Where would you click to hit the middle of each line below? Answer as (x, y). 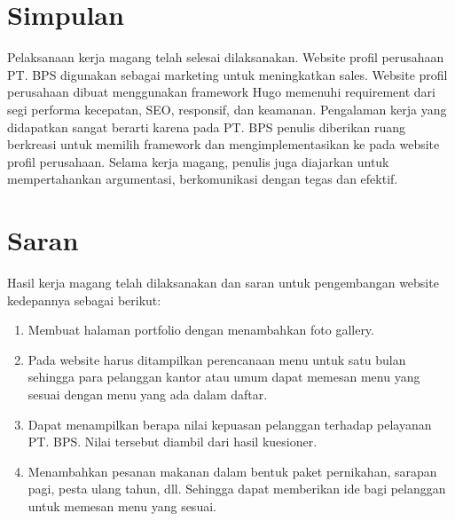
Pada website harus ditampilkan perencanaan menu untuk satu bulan (217, 359)
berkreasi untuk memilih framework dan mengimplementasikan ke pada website (224, 144)
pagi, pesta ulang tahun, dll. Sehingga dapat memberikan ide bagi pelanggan (237, 489)
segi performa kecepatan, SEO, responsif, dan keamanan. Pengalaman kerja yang (227, 109)
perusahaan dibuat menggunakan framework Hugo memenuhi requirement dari (221, 92)
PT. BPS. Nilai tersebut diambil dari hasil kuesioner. (173, 442)
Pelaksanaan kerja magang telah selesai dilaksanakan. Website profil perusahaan (226, 57)
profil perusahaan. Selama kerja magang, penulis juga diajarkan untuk (198, 161)
